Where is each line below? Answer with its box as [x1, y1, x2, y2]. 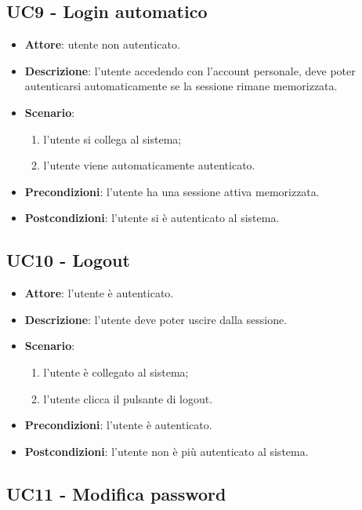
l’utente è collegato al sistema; [43, 363, 189, 380]
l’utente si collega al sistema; [43, 130, 182, 147]
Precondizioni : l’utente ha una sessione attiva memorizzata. [24, 183, 320, 199]
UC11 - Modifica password [6, 481, 226, 505]
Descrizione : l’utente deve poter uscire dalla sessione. [24, 311, 288, 327]
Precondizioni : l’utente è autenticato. [24, 417, 212, 433]
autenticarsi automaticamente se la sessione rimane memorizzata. [24, 78, 338, 94]
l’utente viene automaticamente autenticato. [43, 157, 255, 173]
